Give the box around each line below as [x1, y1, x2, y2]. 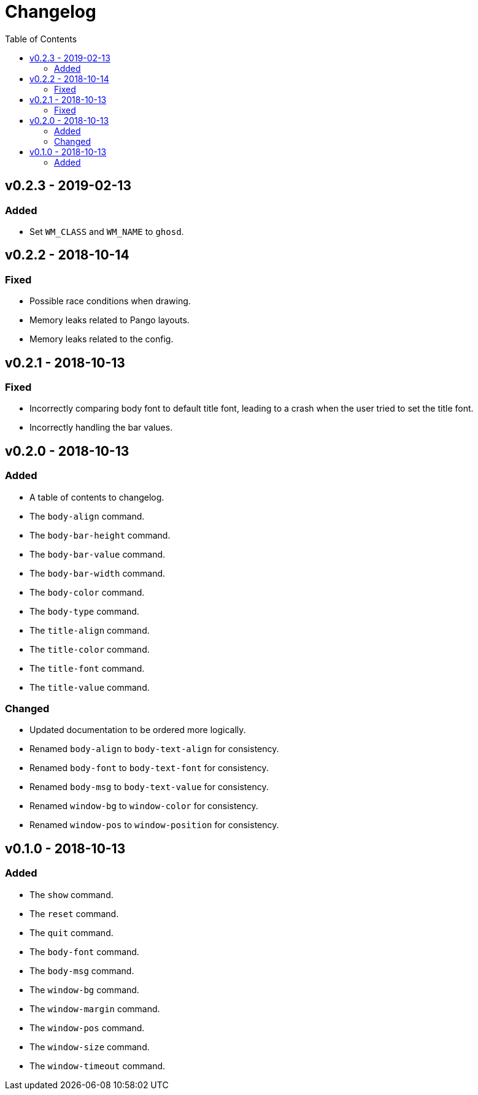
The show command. [29, 889, 114, 900]
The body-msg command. [29, 965, 134, 976]
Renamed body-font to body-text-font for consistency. [29, 763, 269, 774]
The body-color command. [29, 586, 145, 597]
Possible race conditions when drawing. [29, 296, 191, 307]
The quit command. [29, 927, 114, 938]
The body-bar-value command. [29, 548, 166, 559]
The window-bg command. [29, 984, 139, 995]
